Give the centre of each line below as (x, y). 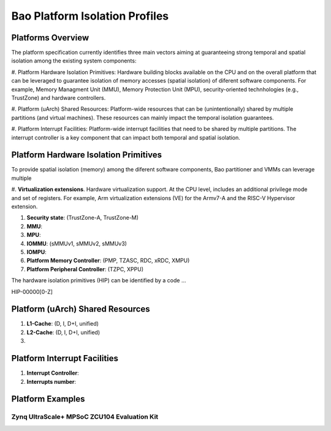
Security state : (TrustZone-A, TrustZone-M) (83, 218)
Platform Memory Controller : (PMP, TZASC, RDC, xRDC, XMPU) (108, 261)
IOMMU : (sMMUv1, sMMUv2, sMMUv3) (77, 243)
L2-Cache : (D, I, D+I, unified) (63, 332)
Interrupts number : (51, 381)
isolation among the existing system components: (74, 61)
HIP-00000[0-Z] (32, 291)
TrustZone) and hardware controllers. (59, 98)
